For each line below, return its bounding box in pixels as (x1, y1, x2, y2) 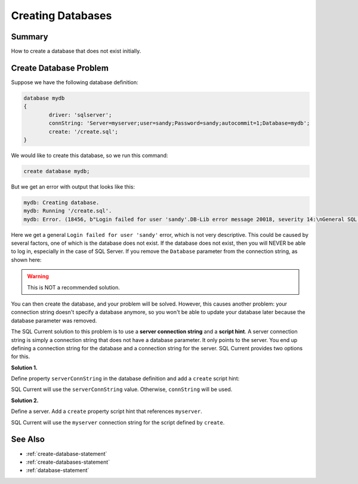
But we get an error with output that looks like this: (11, 183, 135, 190)
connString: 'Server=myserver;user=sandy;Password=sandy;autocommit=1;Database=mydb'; (48, 120, 310, 127)
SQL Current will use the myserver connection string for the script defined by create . (11, 418, 225, 426)
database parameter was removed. (11, 317, 97, 324)
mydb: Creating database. (23, 199, 100, 206)
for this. (11, 353, 30, 360)
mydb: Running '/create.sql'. (23, 208, 112, 214)
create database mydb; (23, 168, 90, 174)
